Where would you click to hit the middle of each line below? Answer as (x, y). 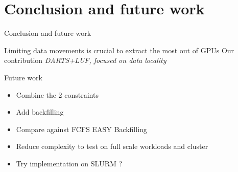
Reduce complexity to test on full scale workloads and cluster (112, 146)
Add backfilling (40, 112)
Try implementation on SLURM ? (69, 163)
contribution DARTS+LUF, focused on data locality (85, 60)
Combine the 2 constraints (57, 94)
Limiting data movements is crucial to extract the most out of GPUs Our (119, 50)
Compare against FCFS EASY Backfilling (81, 129)
